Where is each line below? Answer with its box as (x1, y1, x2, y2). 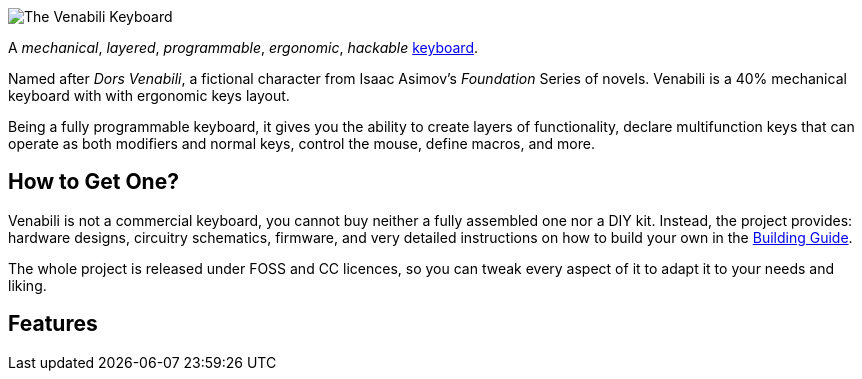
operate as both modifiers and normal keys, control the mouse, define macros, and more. (8, 135, 595, 152)
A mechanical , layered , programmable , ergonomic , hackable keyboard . (8, 39, 479, 56)
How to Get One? (8, 169, 179, 195)
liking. (8, 276, 47, 294)
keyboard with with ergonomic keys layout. (8, 87, 290, 104)
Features (8, 311, 98, 337)
